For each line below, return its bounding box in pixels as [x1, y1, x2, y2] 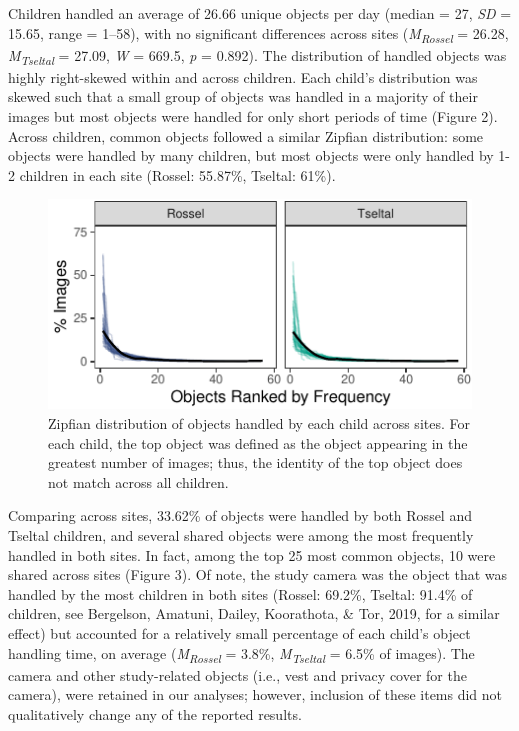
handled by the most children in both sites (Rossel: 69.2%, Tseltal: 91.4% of [8, 583, 473, 604]
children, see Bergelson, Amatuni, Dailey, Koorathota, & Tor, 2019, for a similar [8, 603, 500, 624]
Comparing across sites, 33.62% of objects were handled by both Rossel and [8, 505, 472, 526]
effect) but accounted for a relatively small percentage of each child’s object [8, 622, 471, 643]
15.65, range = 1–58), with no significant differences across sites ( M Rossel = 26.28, [8, 22, 509, 46]
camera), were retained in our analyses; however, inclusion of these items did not [8, 684, 503, 705]
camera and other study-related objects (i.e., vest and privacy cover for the [8, 664, 467, 685]
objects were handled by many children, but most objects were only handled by [8, 145, 494, 166]
